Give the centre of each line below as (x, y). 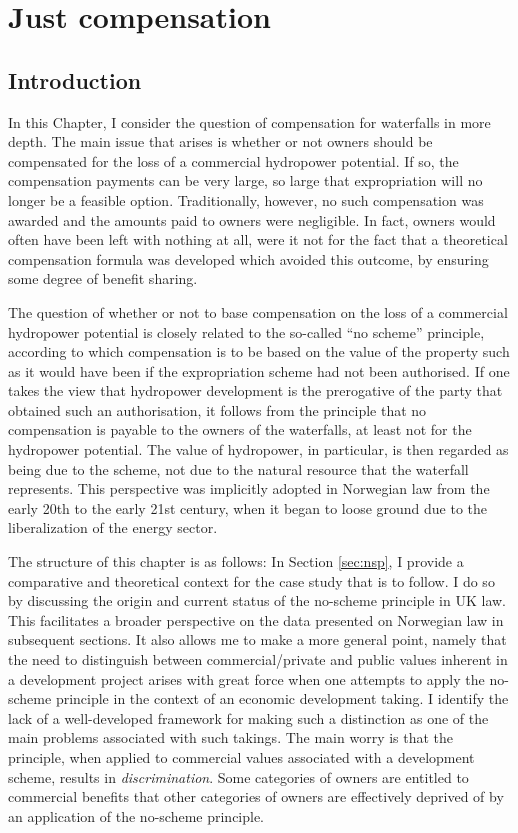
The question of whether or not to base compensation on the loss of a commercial (258, 311)
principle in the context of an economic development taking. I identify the (282, 698)
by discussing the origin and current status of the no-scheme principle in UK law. (257, 600)
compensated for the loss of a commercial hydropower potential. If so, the (233, 160)
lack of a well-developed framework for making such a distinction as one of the (248, 717)
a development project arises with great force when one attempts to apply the (246, 678)
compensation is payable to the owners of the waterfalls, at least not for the (240, 429)
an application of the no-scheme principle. (136, 815)
